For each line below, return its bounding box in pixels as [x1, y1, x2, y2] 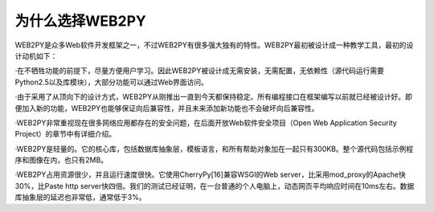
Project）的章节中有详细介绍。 [14, 129, 117, 139]
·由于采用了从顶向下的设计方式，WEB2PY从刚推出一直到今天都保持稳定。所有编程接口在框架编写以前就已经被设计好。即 [14, 92, 413, 102]
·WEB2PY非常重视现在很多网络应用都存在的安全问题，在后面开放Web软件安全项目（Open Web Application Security [14, 117, 397, 128]
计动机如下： [14, 51, 58, 60]
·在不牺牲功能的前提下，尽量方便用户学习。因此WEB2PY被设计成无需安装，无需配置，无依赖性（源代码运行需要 [14, 66, 385, 75]
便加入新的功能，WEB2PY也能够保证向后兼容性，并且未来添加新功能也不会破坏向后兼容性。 [14, 103, 319, 112]
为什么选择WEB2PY [14, 12, 146, 30]
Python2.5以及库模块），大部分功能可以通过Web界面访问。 [14, 77, 209, 87]
